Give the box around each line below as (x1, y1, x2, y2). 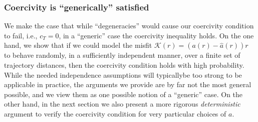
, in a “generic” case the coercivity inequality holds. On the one (59, 30, 254, 40)
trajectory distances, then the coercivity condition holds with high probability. (4, 60, 244, 70)
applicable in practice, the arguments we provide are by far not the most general (4, 79, 251, 90)
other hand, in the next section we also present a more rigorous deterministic (4, 99, 240, 109)
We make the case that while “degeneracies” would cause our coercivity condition (4, 20, 254, 31)
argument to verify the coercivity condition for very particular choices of (4, 108, 226, 119)
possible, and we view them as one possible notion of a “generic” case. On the (4, 89, 243, 99)
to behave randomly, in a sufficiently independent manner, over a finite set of (4, 50, 240, 60)
